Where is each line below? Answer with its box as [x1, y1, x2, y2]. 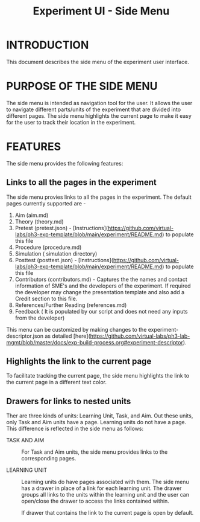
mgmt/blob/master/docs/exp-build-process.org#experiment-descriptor [6, 338, 184, 346]
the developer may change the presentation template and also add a [14, 288, 185, 295]
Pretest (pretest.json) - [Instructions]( [14, 224, 108, 231]
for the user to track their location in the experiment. [6, 118, 136, 126]
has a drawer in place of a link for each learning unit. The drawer [21, 485, 182, 492]
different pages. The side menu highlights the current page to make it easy [6, 112, 192, 119]
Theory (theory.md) [14, 217, 64, 225]
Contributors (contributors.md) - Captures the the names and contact [14, 275, 188, 283]
